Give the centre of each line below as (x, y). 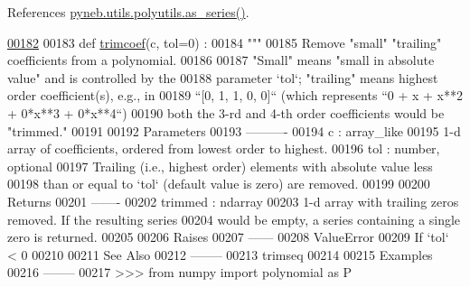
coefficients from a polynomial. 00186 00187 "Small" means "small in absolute (221, 60)
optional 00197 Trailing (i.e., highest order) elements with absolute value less (220, 166)
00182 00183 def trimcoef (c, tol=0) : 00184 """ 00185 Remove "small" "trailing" (225, 42)
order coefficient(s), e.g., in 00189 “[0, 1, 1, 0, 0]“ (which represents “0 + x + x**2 (235, 95)
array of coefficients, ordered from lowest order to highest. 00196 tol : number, (224, 148)
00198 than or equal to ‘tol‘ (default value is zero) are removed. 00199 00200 (219, 184)
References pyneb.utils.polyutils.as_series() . (128, 12)
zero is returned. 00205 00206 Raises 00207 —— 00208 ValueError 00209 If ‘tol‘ (228, 237)
